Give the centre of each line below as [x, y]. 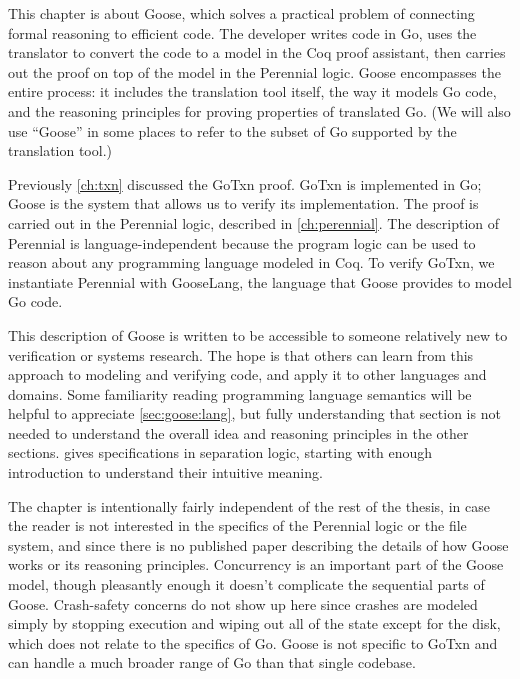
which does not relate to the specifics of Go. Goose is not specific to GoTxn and [253, 642]
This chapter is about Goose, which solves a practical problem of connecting [241, 13]
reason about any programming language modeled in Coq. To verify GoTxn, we [251, 262]
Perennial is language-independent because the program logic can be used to [242, 242]
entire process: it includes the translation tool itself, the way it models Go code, [252, 91]
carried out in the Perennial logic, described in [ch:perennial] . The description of [254, 222]
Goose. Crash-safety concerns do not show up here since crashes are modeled [243, 603]
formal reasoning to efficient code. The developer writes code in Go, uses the [242, 32]
